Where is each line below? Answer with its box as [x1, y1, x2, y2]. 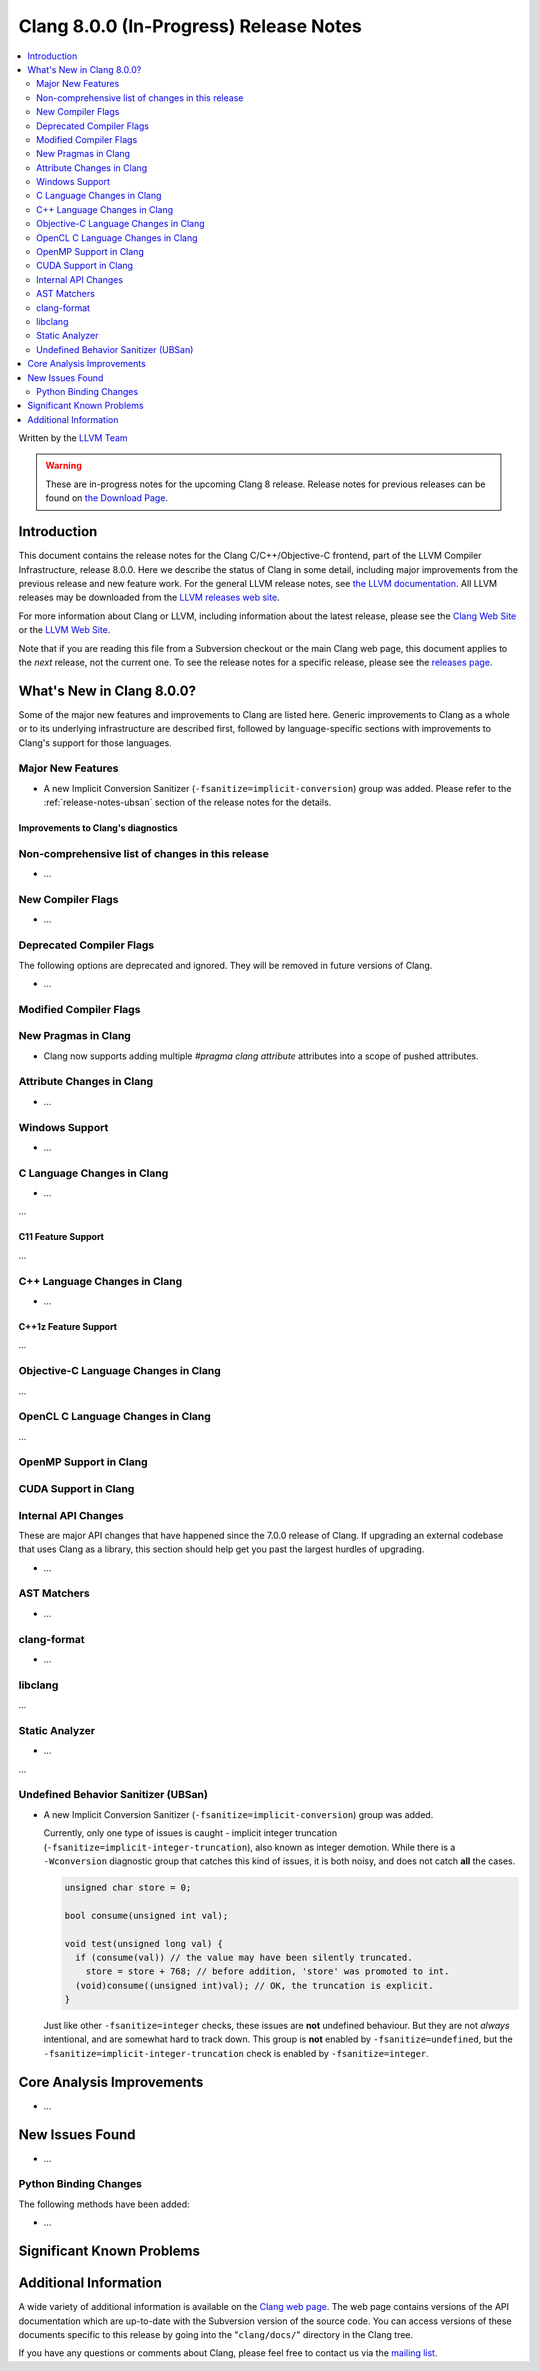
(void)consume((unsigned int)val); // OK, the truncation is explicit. [75, 1980, 434, 1991]
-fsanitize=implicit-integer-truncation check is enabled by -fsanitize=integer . [43, 2047, 429, 2059]
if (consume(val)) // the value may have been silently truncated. [75, 1951, 413, 1963]
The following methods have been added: [18, 2198, 190, 2210]
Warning [45, 460, 82, 472]
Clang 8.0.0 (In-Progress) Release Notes [18, 15, 362, 37]
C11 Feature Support [18, 1231, 105, 1243]
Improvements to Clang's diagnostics [18, 822, 178, 834]
